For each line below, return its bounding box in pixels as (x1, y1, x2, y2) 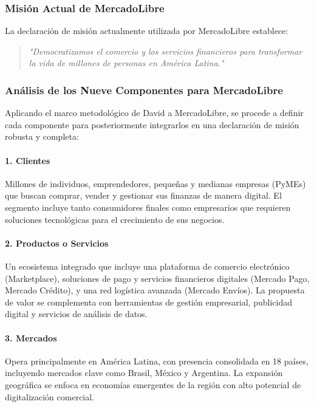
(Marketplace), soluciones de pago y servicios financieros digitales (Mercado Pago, (5, 272, 310, 284)
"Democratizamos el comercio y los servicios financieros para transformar (29, 44, 302, 57)
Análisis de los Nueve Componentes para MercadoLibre (5, 82, 283, 97)
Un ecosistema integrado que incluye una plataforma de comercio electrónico (5, 259, 290, 272)
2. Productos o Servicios (5, 236, 109, 249)
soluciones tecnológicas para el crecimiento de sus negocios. (5, 213, 225, 225)
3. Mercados (5, 331, 57, 344)
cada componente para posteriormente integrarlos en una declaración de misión (5, 118, 299, 131)
